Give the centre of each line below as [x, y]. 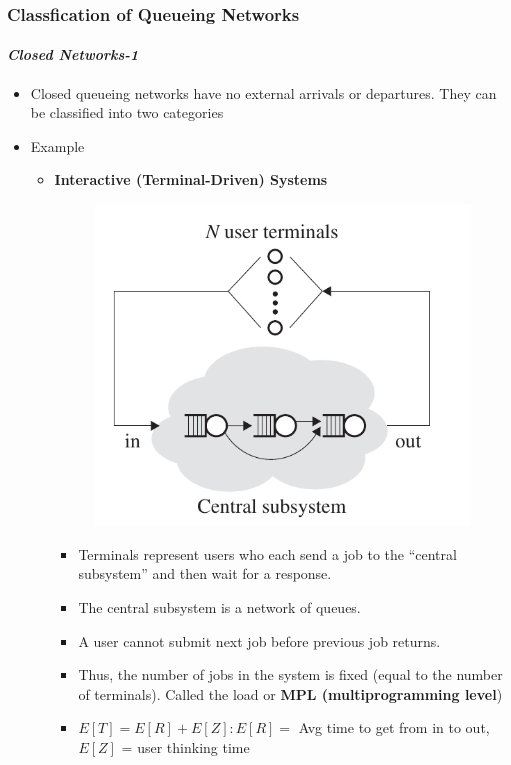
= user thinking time [185, 746]
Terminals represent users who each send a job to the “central [267, 553]
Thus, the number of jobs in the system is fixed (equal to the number [290, 674]
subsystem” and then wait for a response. [205, 573]
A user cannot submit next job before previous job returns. [259, 640]
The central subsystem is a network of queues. [219, 606]
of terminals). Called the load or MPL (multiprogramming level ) [290, 693]
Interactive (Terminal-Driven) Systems [191, 179]
